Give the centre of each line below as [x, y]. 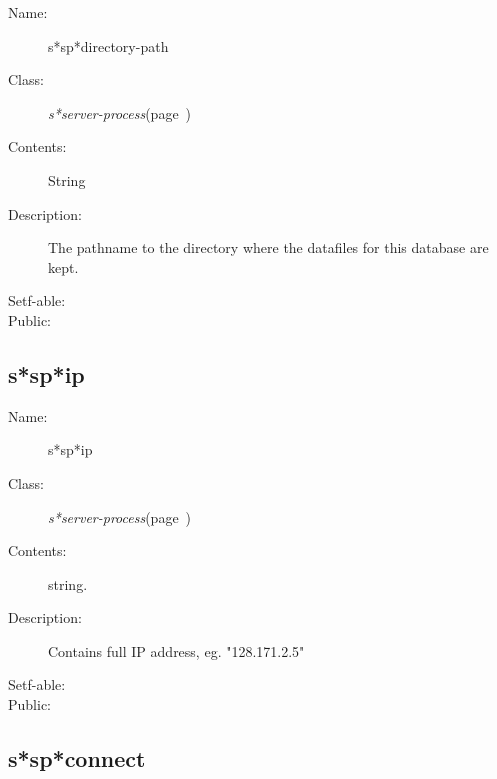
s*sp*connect [77, 758]
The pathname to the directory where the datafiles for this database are [268, 247]
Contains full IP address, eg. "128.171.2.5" [176, 650]
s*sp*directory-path [108, 45]
